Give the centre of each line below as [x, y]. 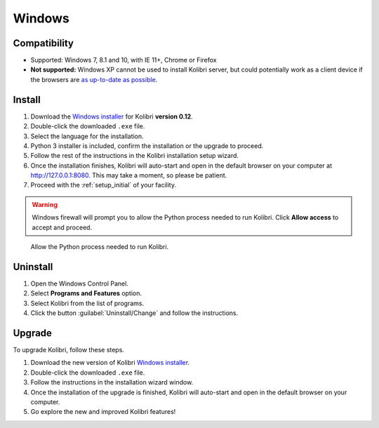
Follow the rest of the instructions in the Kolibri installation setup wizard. [134, 156]
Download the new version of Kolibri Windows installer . [110, 363]
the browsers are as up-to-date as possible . [94, 79]
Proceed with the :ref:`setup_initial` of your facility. [104, 185]
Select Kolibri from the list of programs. [87, 303]
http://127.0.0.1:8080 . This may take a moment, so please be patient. [129, 175]
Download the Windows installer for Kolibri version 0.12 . [112, 116]
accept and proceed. [62, 227]
